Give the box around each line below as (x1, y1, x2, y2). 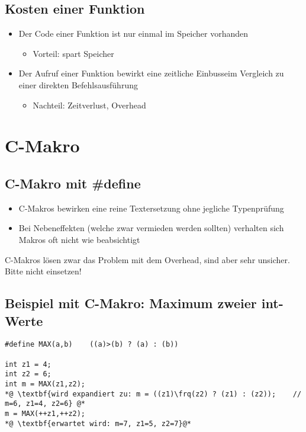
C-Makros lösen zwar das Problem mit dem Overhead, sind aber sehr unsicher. (5, 253, 290, 265)
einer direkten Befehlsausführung (18, 78, 138, 91)
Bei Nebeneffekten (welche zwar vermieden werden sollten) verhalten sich (18, 222, 284, 234)
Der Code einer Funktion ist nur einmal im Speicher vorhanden (18, 27, 249, 40)
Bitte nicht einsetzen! (5, 265, 82, 277)
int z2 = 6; (5, 370, 51, 379)
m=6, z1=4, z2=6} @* (5, 399, 86, 408)
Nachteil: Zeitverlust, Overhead (33, 98, 146, 111)
